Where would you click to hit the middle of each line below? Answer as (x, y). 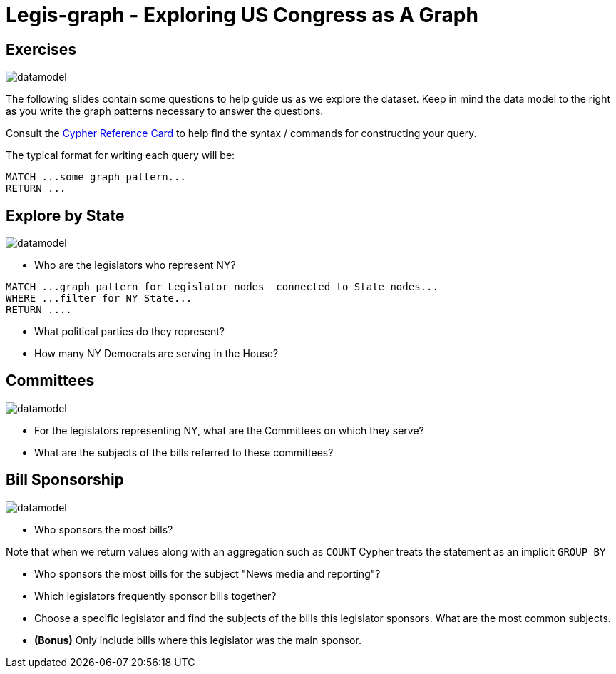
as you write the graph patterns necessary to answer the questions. (165, 111)
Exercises (41, 49)
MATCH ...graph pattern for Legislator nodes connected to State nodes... (222, 287)
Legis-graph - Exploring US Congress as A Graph (242, 15)
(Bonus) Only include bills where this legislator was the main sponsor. (198, 640)
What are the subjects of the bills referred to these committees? (184, 452)
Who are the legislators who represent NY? (135, 265)
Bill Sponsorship (65, 480)
